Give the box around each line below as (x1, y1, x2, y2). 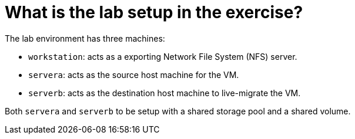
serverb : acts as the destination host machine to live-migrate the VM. (28, 87, 301, 98)
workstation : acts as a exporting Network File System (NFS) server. (28, 51, 297, 62)
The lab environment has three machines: (5, 33, 165, 43)
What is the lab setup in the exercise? (5, 2, 303, 22)
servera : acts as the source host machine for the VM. (28, 69, 239, 80)
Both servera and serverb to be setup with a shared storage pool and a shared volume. (5, 106, 351, 116)
